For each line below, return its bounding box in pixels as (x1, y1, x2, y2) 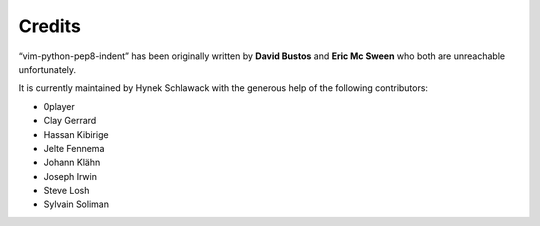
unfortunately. (18, 63, 77, 75)
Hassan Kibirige (43, 128, 109, 140)
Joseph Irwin (43, 170, 97, 182)
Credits (18, 15, 82, 37)
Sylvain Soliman (43, 198, 110, 210)
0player (43, 100, 75, 112)
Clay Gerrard (43, 115, 97, 127)
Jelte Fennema (43, 142, 105, 154)
